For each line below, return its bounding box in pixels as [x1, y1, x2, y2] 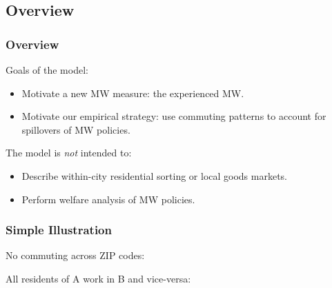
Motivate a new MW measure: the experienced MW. [21, 85, 244, 100]
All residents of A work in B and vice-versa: [6, 271, 191, 285]
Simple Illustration [6, 221, 112, 238]
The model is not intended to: [6, 145, 132, 160]
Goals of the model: [6, 63, 88, 76]
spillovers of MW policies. [21, 122, 130, 136]
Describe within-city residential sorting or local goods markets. [21, 168, 288, 183]
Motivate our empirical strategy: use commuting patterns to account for [21, 109, 326, 123]
